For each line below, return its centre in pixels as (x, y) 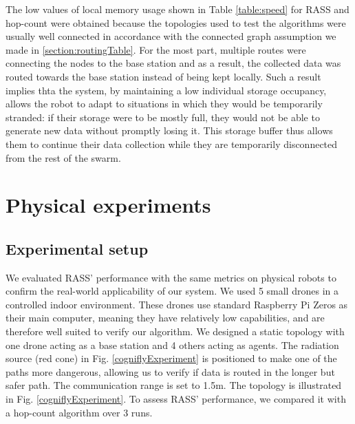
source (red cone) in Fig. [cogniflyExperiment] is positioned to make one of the (171, 358)
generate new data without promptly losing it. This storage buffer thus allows (169, 130)
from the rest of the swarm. (63, 157)
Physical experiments (108, 205)
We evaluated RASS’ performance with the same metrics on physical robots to (171, 277)
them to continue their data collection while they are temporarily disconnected (172, 144)
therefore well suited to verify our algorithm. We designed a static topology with (175, 331)
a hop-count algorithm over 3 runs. (79, 412)
